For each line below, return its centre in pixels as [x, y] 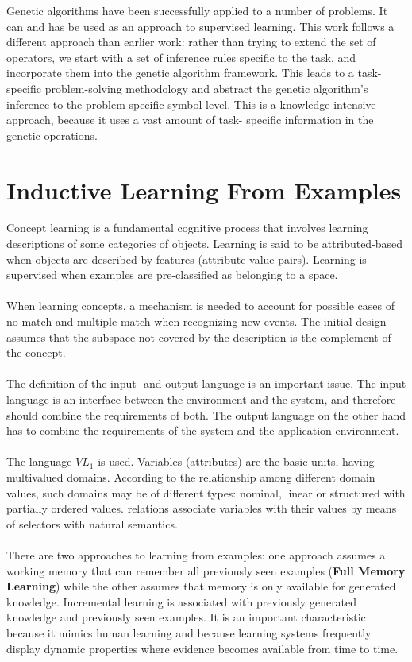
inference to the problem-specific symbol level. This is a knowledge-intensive [191, 104]
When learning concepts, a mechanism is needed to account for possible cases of [201, 306]
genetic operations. [52, 135]
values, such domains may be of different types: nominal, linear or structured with [206, 492]
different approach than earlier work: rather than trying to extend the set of [191, 42]
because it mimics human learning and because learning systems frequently [189, 632]
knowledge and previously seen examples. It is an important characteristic [186, 617]
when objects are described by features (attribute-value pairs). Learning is [187, 259]
